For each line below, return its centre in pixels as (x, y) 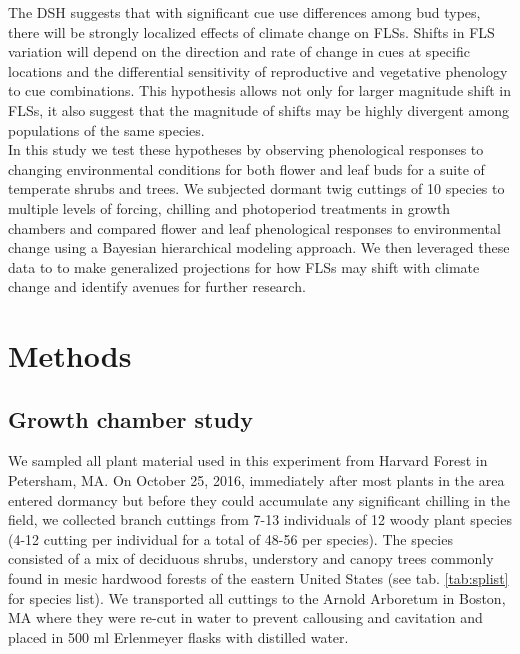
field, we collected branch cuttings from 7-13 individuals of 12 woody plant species (260, 519)
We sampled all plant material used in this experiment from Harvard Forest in (248, 460)
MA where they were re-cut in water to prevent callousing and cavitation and (245, 617)
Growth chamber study (130, 418)
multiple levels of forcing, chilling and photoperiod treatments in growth (229, 207)
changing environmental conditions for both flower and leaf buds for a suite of (246, 168)
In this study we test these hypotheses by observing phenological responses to (246, 149)
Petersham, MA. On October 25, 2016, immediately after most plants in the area (256, 480)
